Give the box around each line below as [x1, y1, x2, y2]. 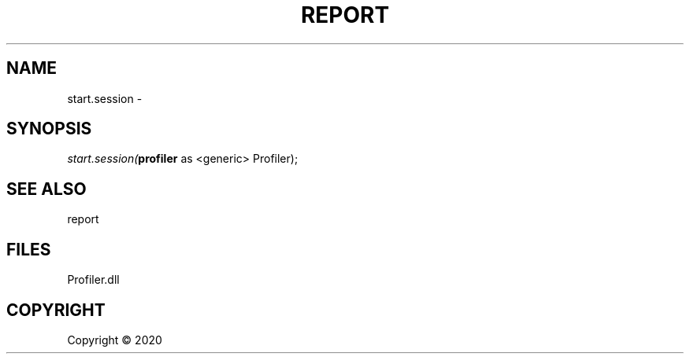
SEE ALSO [6, 178, 87, 199]
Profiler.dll [67, 273, 120, 287]
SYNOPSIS [6, 119, 92, 139]
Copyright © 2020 [67, 332, 162, 347]
